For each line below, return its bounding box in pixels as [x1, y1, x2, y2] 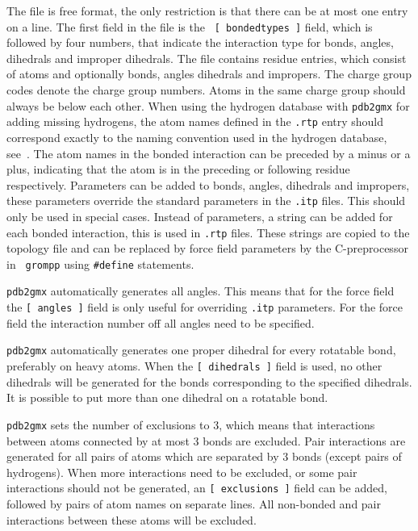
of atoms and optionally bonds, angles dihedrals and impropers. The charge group [6, 65, 412, 82]
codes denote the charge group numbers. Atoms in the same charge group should [6, 82, 406, 98]
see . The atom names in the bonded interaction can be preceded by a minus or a [6, 144, 411, 161]
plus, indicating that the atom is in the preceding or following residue [6, 161, 350, 178]
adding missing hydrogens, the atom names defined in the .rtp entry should [6, 113, 384, 130]
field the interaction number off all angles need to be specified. [6, 314, 315, 331]
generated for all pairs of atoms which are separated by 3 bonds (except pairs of [6, 448, 402, 465]
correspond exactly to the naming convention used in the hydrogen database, [6, 128, 387, 145]
